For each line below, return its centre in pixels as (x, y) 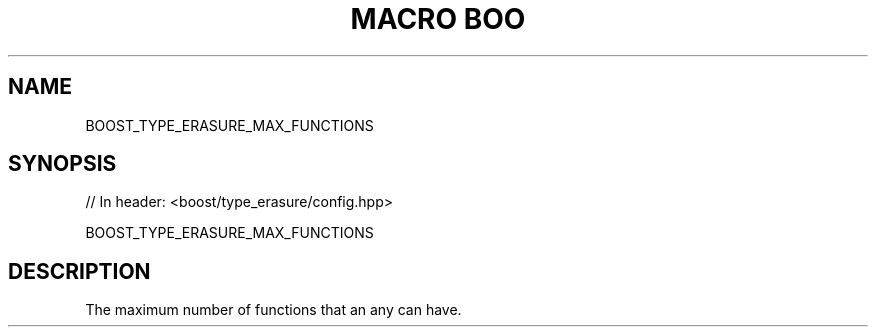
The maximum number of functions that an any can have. (273, 310)
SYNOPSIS (62, 164)
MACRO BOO (438, 19)
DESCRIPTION (79, 271)
